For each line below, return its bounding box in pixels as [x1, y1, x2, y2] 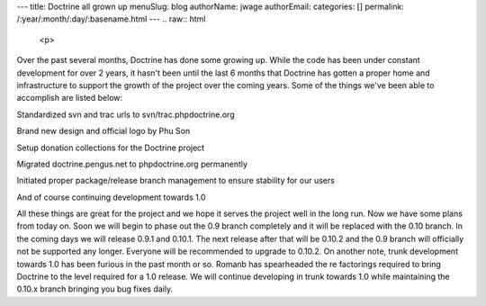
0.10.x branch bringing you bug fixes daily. [16, 283, 174, 294]
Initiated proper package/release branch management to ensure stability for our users [16, 175, 335, 186]
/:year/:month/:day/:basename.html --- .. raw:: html [16, 13, 206, 24]
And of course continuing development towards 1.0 [16, 192, 206, 202]
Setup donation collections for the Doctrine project [16, 142, 205, 153]
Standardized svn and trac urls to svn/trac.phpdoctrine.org [16, 109, 235, 120]
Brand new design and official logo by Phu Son [16, 126, 191, 137]
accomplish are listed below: [16, 93, 123, 103]
